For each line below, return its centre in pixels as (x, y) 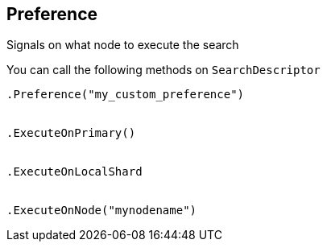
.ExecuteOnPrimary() (71, 133)
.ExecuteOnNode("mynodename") (102, 211)
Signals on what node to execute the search (123, 45)
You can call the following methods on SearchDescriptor (163, 70)
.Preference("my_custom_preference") (126, 95)
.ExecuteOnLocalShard (75, 172)
